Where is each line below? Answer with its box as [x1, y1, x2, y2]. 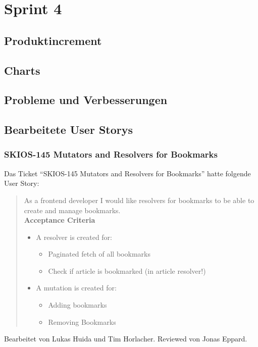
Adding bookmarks [48, 300, 107, 310]
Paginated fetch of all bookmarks [48, 249, 150, 259]
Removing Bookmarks [48, 316, 116, 327]
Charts [4, 62, 40, 78]
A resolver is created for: [36, 231, 112, 242]
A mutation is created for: [36, 282, 117, 293]
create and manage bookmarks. [24, 205, 121, 215]
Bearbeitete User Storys [4, 122, 133, 137]
